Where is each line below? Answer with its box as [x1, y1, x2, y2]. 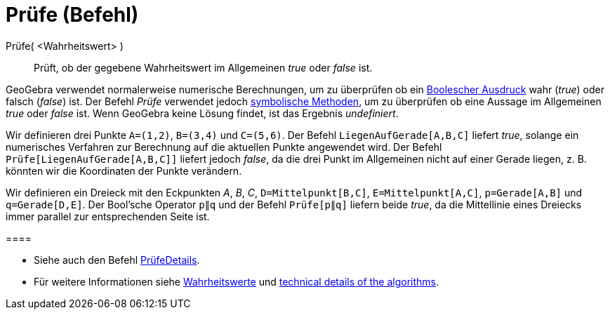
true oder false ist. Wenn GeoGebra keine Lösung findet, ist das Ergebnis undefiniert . [6, 107, 399, 119]
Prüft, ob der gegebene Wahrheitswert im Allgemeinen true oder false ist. [34, 61, 373, 74]
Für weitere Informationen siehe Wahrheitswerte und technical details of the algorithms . [34, 275, 439, 288]
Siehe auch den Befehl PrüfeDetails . [34, 253, 200, 266]
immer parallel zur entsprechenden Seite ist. [6, 210, 210, 222]
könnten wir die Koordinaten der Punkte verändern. [6, 164, 242, 177]
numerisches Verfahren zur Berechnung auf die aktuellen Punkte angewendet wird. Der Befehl [6, 140, 442, 153]
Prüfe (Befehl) [6, 3, 139, 27]
